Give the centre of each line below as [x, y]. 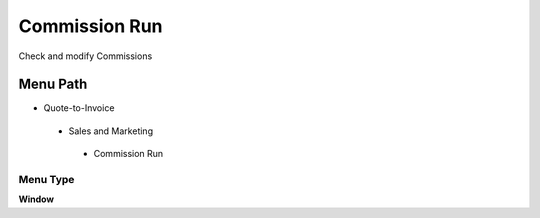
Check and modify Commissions [85, 56]
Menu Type [46, 179]
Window [36, 199]
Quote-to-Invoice [79, 108]
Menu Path [53, 84]
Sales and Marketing [111, 131]
